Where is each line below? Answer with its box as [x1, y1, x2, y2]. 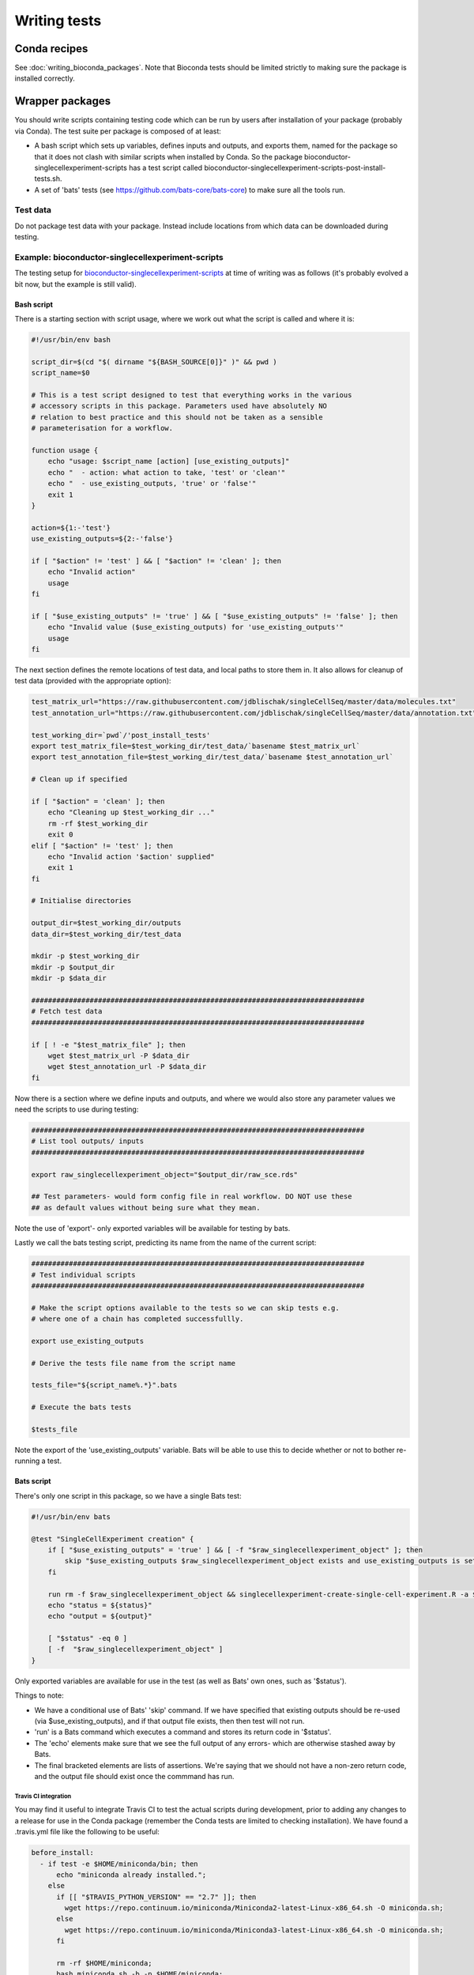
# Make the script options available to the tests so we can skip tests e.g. [31, 1303, 340, 1312]
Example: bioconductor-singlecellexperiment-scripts [14, 252, 224, 262]
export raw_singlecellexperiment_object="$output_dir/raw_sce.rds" [31, 1170, 299, 1179]
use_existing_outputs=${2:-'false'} [31, 534, 174, 544]
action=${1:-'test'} [31, 523, 111, 532]
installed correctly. [14, 73, 75, 83]
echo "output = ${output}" [47, 1612, 153, 1621]
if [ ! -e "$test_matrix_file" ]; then [31, 1040, 186, 1049]
